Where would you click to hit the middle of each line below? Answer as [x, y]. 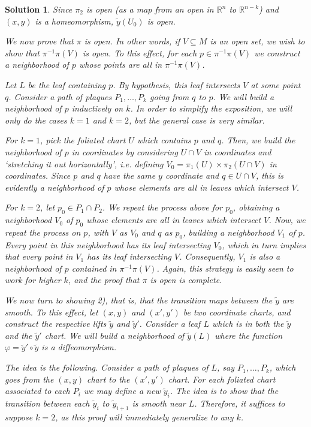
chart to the [108, 379]
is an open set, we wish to [257, 41]
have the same [129, 175]
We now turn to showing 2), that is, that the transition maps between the [139, 300]
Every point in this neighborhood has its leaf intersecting [108, 244]
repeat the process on [43, 232]
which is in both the [248, 324]
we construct [277, 52]
